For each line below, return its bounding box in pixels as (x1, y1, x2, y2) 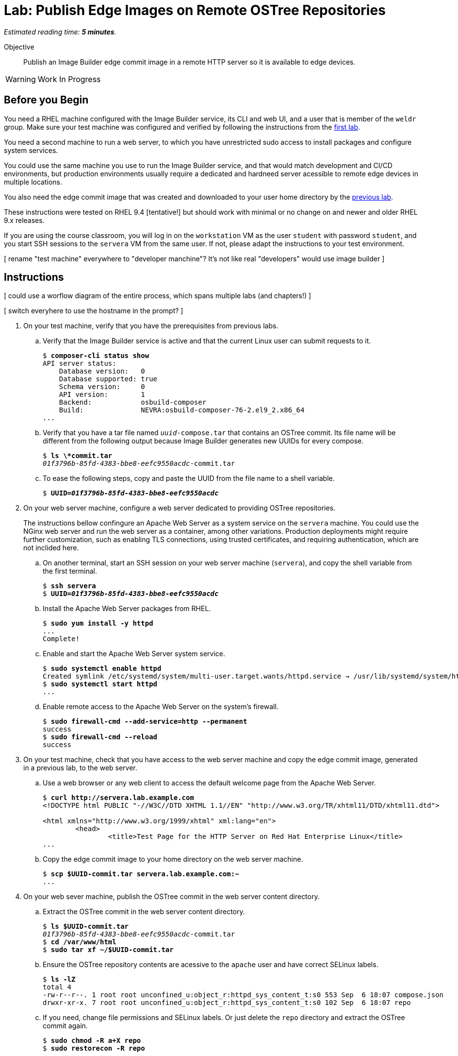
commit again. (43, 1022, 88, 1030)
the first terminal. (43, 567, 98, 576)
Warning (5, 74, 36, 84)
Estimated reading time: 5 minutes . (4, 27, 116, 36)
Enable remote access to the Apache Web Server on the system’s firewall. (43, 702, 278, 711)
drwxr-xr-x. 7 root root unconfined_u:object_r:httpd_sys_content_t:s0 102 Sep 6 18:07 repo (43, 999, 411, 1007)
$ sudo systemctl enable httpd (43, 664, 162, 673)
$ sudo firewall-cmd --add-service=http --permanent (43, 717, 247, 726)
